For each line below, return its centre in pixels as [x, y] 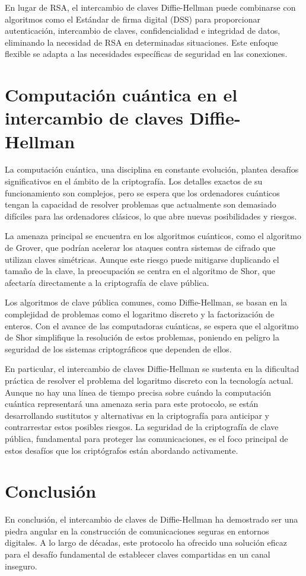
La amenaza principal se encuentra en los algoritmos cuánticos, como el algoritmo [153, 236]
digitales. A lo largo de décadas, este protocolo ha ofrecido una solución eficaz [146, 542]
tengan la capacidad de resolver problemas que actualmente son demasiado [141, 204]
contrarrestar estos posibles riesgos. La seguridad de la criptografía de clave [142, 427]
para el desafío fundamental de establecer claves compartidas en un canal [138, 554]
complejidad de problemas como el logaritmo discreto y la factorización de [140, 314]
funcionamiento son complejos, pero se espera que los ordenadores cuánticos [142, 192]
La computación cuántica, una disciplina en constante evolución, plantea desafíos [152, 169]
